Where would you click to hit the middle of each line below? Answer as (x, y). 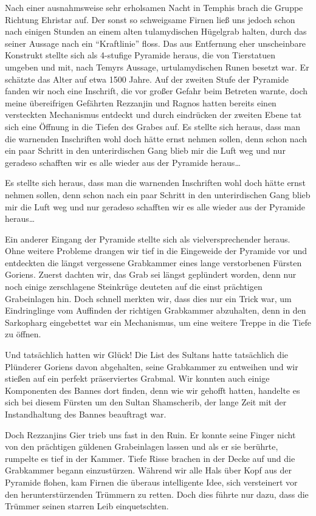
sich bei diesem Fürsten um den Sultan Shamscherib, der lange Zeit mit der (146, 402)
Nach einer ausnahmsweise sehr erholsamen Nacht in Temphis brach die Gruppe (154, 7)
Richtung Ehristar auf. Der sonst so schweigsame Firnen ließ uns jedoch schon (150, 19)
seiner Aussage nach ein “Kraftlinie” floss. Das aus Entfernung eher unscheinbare (156, 43)
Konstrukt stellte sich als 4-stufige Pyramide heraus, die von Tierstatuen (140, 55)
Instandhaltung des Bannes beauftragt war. (86, 414)
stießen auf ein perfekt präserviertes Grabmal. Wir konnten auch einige (137, 378)
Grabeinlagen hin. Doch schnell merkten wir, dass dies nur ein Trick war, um (148, 298)
